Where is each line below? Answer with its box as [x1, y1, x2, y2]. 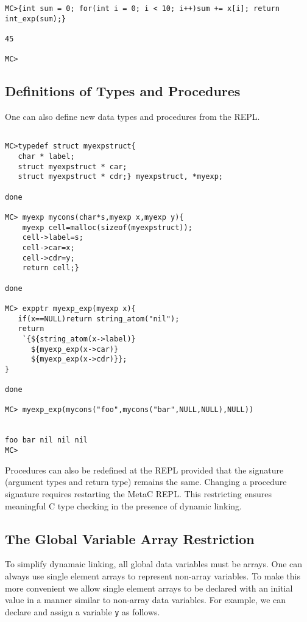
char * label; [18, 152, 75, 161]
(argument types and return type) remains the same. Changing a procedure [5, 475, 287, 488]
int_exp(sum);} [5, 14, 66, 23]
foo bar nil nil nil [5, 436, 88, 445]
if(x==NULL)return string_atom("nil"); [18, 314, 180, 323]
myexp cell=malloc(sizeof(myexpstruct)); [22, 223, 192, 232]
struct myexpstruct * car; [18, 162, 127, 171]
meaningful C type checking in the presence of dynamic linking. [5, 499, 242, 512]
